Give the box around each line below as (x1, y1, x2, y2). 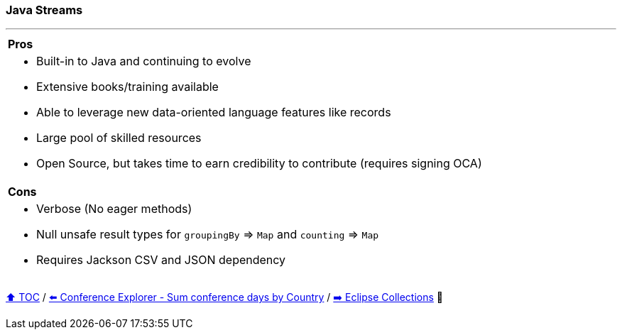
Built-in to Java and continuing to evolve (36, 54, 251, 69)
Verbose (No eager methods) (36, 202, 192, 216)
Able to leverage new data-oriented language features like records (36, 105, 391, 120)
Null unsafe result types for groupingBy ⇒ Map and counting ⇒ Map (36, 227, 379, 242)
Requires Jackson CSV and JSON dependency (36, 253, 286, 268)
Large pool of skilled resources (36, 131, 202, 145)
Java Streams (6, 3, 83, 17)
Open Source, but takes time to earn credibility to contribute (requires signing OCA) (36, 156, 482, 171)
